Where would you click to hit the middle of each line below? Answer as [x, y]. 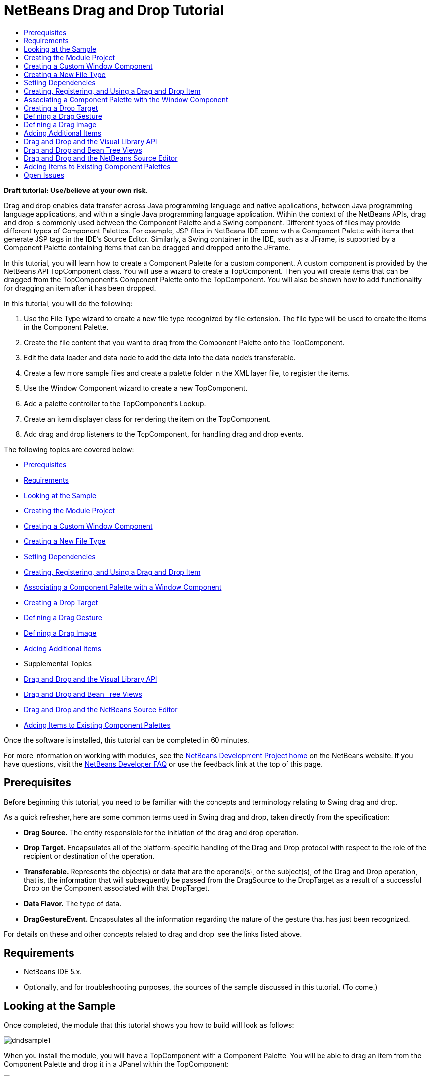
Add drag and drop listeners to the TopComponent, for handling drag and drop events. [164, 434]
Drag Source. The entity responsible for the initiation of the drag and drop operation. [161, 832]
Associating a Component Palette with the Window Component [126, 99]
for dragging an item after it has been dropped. [80, 288]
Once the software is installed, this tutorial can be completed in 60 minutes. [126, 740]
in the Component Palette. [66, 327]
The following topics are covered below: [69, 449]
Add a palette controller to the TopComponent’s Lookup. [115, 403]
